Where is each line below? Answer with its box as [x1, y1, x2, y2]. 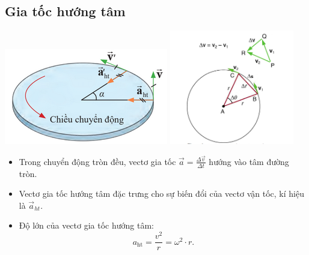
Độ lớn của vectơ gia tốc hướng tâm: [19, 219, 154, 232]
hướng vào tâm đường [209, 155, 289, 167]
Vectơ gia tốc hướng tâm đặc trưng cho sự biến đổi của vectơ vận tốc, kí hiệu [19, 187, 304, 200]
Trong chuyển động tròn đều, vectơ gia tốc [19, 155, 176, 167]
